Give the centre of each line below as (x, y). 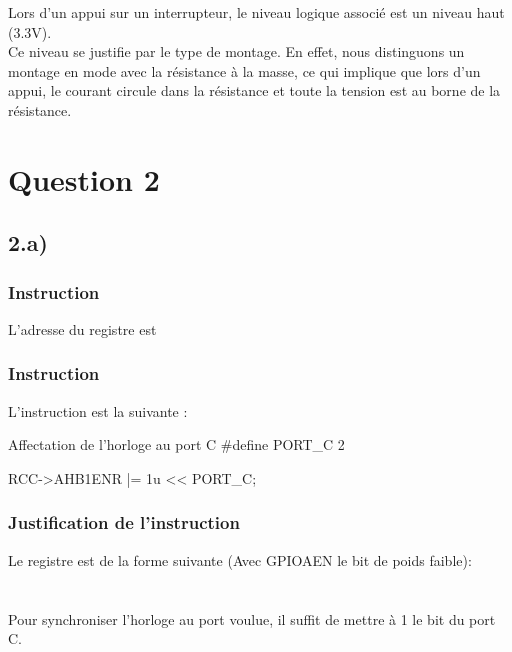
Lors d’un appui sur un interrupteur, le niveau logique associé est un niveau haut (256, 12)
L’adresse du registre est (82, 328)
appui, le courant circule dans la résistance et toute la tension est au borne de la (254, 90)
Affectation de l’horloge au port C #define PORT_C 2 (176, 444)
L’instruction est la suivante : (98, 410)
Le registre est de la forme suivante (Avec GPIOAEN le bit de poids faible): (240, 559)
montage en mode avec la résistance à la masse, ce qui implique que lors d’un (244, 70)
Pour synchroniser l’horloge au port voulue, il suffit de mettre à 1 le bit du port (252, 618)
